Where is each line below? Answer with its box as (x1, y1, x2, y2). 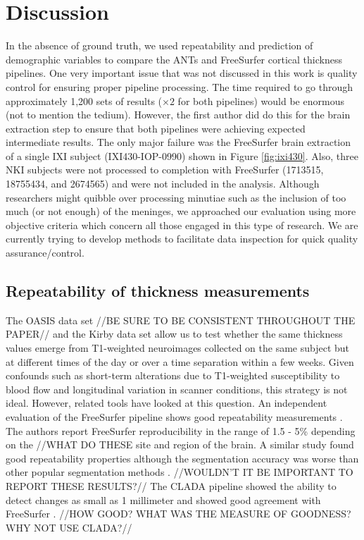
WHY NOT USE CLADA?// (6, 520, 132, 534)
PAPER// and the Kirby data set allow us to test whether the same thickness (6, 326, 343, 341)
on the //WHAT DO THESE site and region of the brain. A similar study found (6, 437, 354, 452)
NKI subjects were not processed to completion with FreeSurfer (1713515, (6, 162, 324, 177)
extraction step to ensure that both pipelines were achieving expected (6, 121, 306, 135)
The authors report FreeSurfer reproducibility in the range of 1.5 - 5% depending (6, 423, 356, 438)
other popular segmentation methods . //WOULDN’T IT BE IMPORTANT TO (6, 465, 353, 479)
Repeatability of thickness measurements (6, 280, 310, 302)
